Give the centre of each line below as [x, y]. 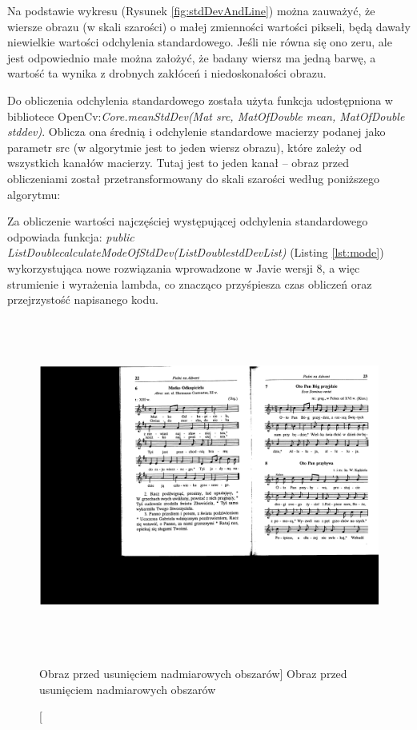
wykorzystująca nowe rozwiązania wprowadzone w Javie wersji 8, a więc [184, 267]
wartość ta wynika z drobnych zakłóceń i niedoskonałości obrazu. [167, 73]
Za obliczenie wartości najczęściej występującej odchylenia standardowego [188, 221]
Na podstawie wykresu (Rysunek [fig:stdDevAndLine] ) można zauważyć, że [191, 10]
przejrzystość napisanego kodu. [83, 299]
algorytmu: [34, 194]
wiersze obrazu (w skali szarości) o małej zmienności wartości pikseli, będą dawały [209, 26]
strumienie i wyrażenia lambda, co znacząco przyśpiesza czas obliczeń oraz [190, 283]
